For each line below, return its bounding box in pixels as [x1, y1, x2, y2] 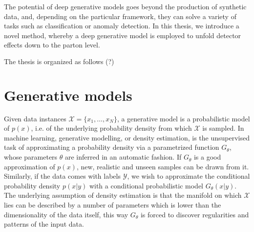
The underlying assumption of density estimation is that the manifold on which [4, 190, 242, 200]
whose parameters [4, 152, 58, 162]
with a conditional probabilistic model [89, 180, 204, 190]
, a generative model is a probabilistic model [117, 113, 250, 123]
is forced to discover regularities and [140, 209, 249, 219]
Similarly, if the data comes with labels [4, 171, 121, 181]
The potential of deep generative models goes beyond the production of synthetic [4, 1, 247, 11]
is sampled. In [202, 123, 244, 133]
